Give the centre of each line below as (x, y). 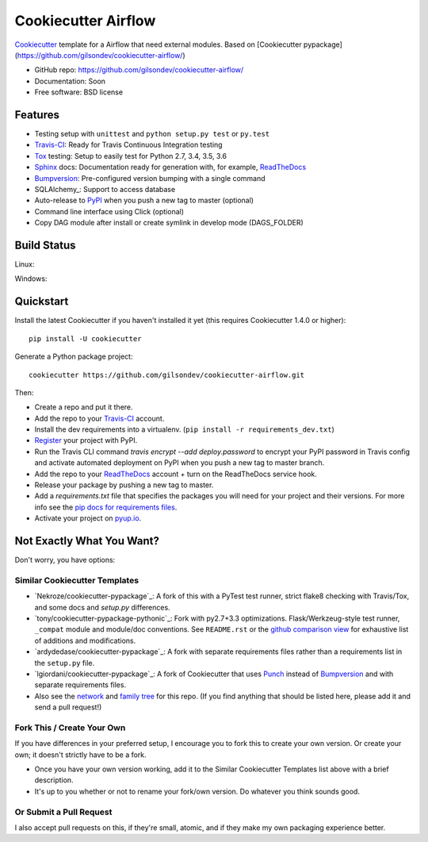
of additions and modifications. (85, 640)
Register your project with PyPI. (86, 440)
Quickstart (42, 302)
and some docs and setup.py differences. (102, 607)
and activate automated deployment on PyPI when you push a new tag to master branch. (180, 463)
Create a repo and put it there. (84, 407)
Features (37, 115)
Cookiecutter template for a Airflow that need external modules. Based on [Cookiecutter (158, 44)
